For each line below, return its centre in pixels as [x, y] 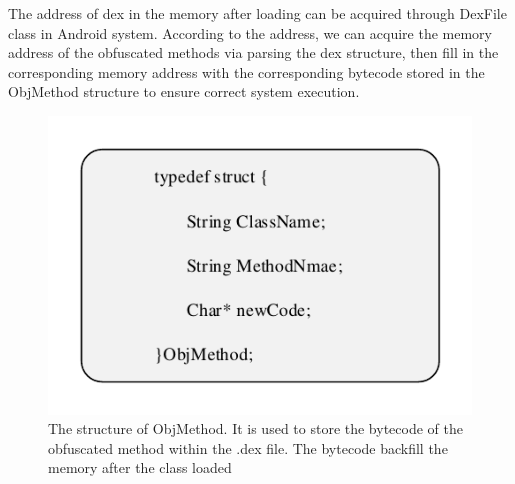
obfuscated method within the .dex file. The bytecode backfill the [248, 447]
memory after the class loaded [140, 467]
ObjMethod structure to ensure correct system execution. [184, 91]
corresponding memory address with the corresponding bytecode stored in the [246, 71]
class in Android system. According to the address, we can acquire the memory [250, 32]
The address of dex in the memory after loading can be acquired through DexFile [257, 13]
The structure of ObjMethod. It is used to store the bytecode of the [255, 428]
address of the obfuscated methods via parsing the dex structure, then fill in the [253, 52]
